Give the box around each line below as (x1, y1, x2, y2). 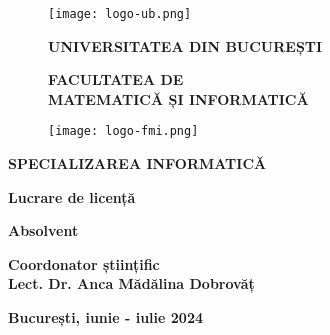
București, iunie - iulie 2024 (8, 307, 203, 328)
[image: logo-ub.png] (48, 7, 192, 21)
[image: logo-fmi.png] (48, 124, 199, 139)
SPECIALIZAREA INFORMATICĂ (8, 153, 267, 174)
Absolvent (8, 220, 79, 241)
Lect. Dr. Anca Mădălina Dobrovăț (8, 273, 255, 294)
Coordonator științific (8, 253, 160, 274)
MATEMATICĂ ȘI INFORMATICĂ (48, 88, 309, 109)
